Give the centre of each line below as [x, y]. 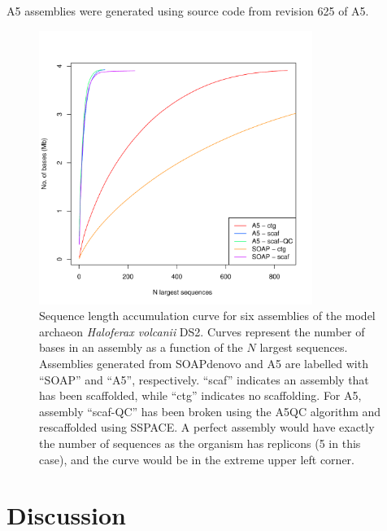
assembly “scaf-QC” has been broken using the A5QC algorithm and [210, 411]
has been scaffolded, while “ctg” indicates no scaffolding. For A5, [200, 395]
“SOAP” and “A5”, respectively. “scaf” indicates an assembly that [204, 379]
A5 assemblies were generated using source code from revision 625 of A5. [188, 11]
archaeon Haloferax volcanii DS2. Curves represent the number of [202, 331]
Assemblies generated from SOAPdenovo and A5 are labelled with [204, 363]
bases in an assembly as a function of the [141, 347]
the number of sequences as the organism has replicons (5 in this [200, 443]
